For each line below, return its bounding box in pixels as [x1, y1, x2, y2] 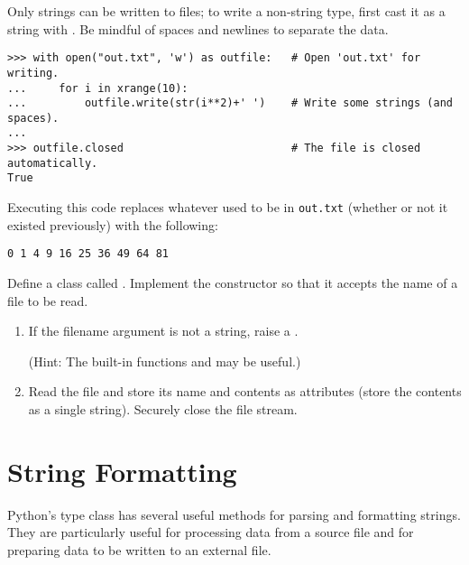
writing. [7, 66, 60, 79]
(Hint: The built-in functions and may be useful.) [28, 351, 301, 370]
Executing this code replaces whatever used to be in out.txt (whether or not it [7, 198, 448, 217]
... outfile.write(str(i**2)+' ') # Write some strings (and [7, 97, 453, 110]
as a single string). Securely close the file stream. [28, 399, 298, 418]
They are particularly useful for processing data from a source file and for [7, 523, 414, 542]
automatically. [7, 156, 98, 170]
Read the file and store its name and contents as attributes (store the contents [28, 382, 462, 401]
